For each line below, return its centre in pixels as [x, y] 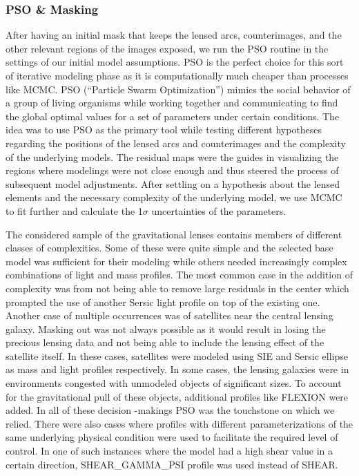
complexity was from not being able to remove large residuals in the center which [177, 288]
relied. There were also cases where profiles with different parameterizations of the [179, 423]
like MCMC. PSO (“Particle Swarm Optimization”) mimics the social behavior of [178, 89]
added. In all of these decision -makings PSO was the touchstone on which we [170, 410]
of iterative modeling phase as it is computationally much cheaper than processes [177, 75]
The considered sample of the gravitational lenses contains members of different [174, 234]
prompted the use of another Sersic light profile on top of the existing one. [163, 302]
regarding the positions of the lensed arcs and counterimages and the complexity [176, 143]
